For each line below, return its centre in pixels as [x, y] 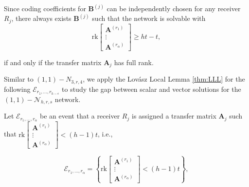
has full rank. [134, 62]
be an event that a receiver [80, 116]
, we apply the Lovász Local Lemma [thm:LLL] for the [164, 79]
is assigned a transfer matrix [174, 116]
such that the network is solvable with [149, 18]
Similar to [19, 79]
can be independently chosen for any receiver [174, 8]
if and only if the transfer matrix [53, 62]
